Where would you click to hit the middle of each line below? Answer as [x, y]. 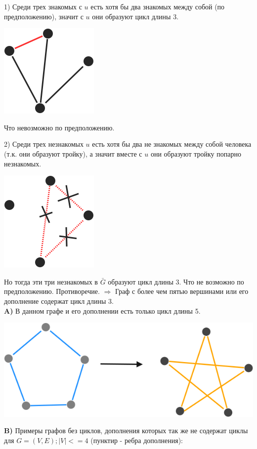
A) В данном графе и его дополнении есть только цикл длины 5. [102, 310]
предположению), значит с [44, 16]
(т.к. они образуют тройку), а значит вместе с [73, 153]
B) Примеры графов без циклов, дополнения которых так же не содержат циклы [126, 430]
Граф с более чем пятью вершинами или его [182, 291]
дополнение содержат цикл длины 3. [59, 301]
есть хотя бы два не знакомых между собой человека [172, 144]
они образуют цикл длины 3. [135, 16]
